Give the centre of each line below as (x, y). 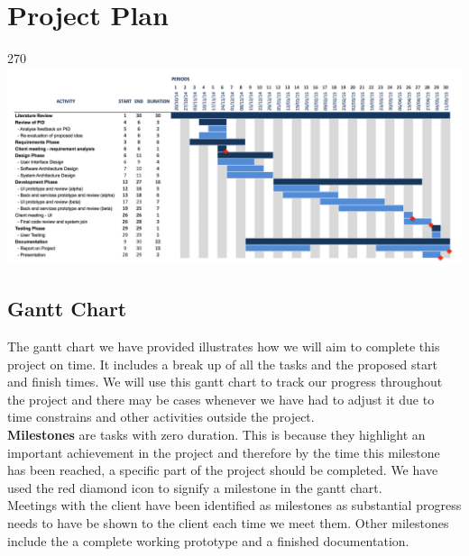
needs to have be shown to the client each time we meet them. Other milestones (228, 522)
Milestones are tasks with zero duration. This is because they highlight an (216, 434)
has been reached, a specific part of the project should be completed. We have (223, 470)
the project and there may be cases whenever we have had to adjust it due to (221, 399)
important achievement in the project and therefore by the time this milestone (224, 452)
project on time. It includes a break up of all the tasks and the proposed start (222, 364)
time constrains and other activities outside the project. (161, 417)
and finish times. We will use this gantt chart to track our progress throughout (225, 382)
